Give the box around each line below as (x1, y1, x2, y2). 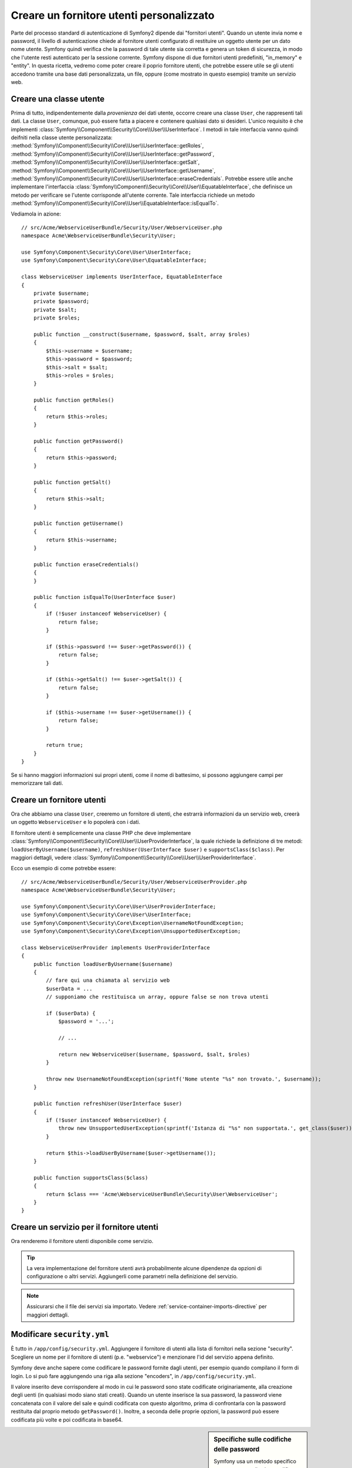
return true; (46, 742, 83, 749)
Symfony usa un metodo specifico (214, 1458, 296, 1465)
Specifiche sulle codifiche (214, 1435, 292, 1443)
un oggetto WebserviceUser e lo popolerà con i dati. (11, 819, 141, 826)
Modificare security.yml (11, 1329, 110, 1339)
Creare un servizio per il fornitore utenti (11, 1222, 158, 1233)
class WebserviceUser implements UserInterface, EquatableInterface (21, 274, 222, 280)
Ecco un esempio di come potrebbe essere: (11, 865, 117, 872)
